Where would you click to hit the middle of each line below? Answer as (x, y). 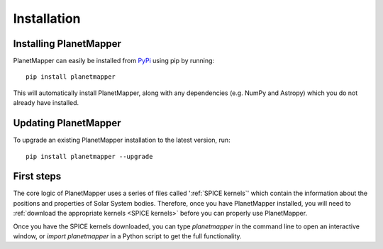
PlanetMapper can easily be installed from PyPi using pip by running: (114, 61)
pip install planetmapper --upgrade (89, 156)
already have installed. (46, 103)
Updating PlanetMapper (67, 123)
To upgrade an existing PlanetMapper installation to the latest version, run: (122, 140)
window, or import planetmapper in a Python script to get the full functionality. (127, 236)
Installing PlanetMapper (67, 44)
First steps (37, 176)
